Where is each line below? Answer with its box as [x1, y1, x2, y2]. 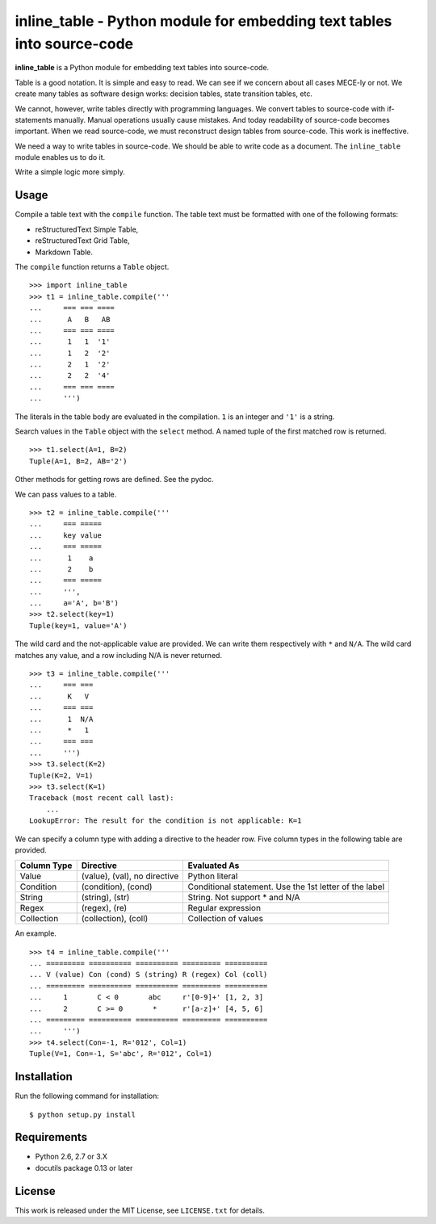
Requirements [15, 1130, 88, 1144]
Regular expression [187, 903, 262, 914]
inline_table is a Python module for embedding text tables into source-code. [15, 63, 270, 73]
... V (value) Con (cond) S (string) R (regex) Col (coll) [29, 970, 268, 979]
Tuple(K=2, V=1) [29, 771, 94, 780]
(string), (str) [81, 892, 130, 903]
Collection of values [187, 913, 264, 924]
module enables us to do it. [15, 153, 106, 162]
